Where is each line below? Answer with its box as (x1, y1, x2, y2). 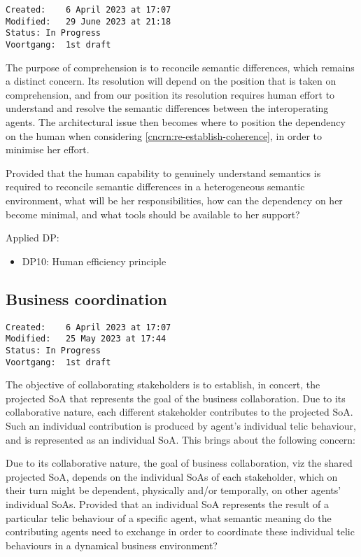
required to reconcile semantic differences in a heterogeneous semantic (6, 179, 305, 194)
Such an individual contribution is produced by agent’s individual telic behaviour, (6, 418, 356, 432)
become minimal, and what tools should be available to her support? (6, 206, 300, 221)
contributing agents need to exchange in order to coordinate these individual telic (6, 524, 355, 539)
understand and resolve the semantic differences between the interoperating (6, 101, 329, 115)
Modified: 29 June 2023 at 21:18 (6, 16, 171, 27)
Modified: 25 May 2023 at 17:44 (6, 334, 167, 344)
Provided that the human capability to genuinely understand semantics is (6, 165, 321, 180)
